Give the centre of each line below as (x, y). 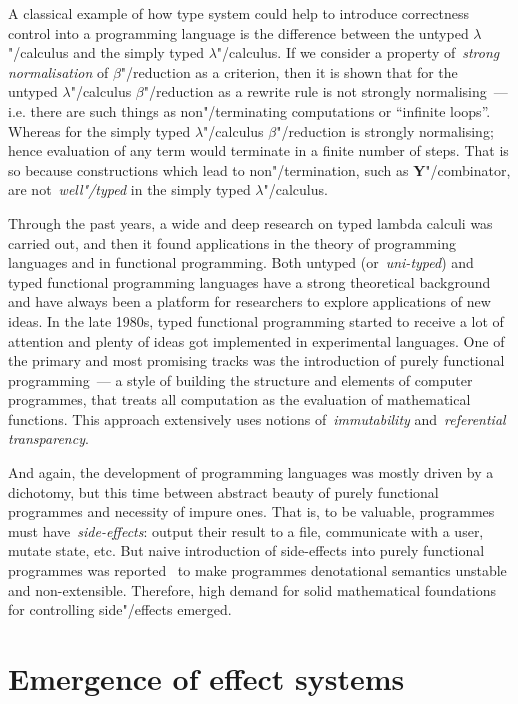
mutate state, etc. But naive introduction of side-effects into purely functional (246, 550)
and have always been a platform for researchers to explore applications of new (249, 301)
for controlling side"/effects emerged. (120, 609)
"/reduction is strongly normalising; (385, 130)
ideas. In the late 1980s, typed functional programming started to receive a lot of (256, 320)
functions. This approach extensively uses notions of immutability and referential (257, 418)
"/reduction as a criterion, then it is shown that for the (289, 71)
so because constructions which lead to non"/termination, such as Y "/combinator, (259, 169)
